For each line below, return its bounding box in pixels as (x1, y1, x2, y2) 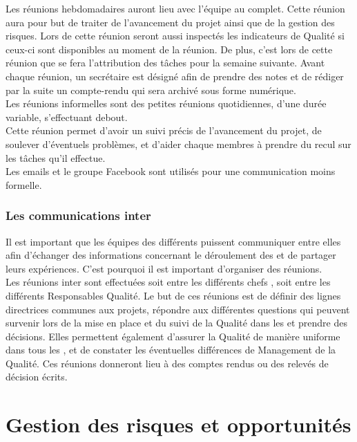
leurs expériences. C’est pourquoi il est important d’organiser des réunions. (6, 261, 322, 275)
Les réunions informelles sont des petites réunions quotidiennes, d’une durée (6, 96, 327, 111)
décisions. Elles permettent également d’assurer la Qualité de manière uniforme (6, 329, 340, 343)
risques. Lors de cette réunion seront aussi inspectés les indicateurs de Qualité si (6, 28, 345, 43)
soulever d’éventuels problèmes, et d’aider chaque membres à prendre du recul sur (6, 136, 351, 151)
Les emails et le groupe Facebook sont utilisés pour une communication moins (6, 164, 336, 178)
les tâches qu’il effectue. (6, 150, 106, 165)
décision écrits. (6, 369, 68, 384)
